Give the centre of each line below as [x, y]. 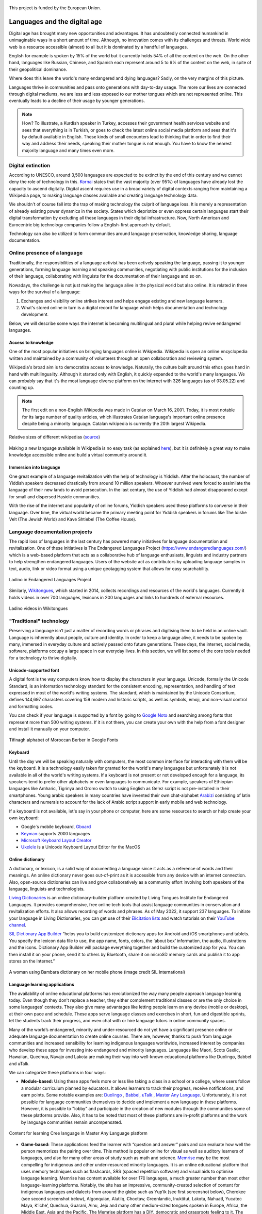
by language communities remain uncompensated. [72, 1122]
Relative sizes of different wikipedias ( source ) [55, 437]
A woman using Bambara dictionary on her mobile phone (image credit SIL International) [97, 972]
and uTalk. [19, 1063]
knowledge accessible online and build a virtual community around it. [78, 455]
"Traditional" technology [39, 621]
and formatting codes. [31, 706]
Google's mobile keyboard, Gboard [56, 827]
